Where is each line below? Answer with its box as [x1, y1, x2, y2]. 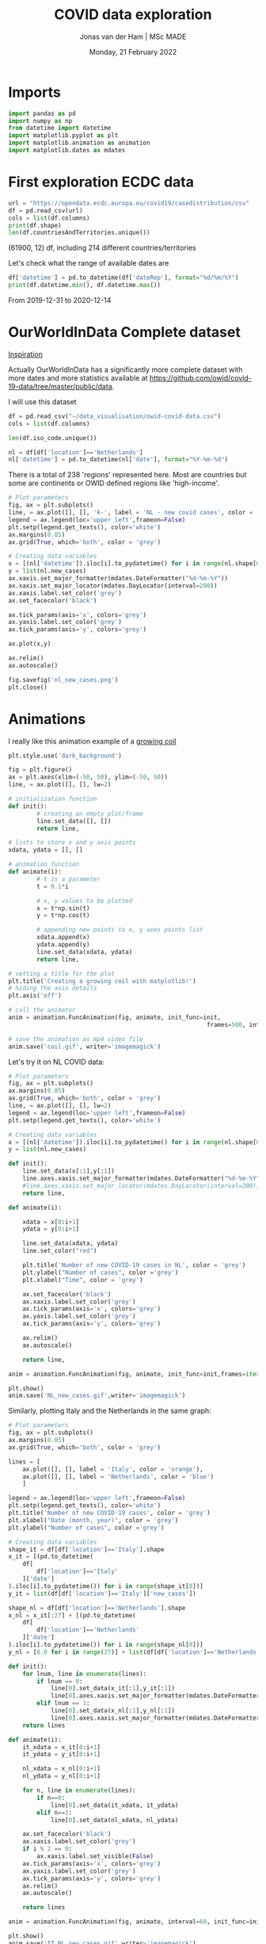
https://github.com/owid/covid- [149, 373, 252, 382]
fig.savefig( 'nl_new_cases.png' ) [8, 675, 119, 683]
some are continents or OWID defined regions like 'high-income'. [8, 478, 220, 488]
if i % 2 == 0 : [22, 1845, 73, 1853]
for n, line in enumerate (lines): [22, 1786, 136, 1794]
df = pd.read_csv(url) [8, 206, 83, 215]
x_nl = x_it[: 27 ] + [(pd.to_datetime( [8, 1611, 136, 1619]
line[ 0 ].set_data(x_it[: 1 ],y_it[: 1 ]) [50, 1685, 176, 1693]
